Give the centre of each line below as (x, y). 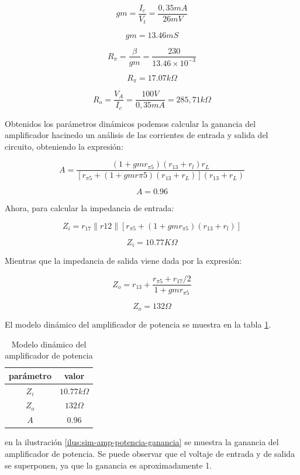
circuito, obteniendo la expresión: (64, 146)
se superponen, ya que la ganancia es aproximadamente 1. (108, 465)
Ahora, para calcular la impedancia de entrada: (89, 208)
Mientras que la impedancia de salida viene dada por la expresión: (123, 261)
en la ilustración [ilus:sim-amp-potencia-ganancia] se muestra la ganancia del (142, 442)
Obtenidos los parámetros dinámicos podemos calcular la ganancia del (130, 123)
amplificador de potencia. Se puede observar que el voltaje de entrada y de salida (150, 453)
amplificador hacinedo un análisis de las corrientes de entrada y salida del (137, 135)
